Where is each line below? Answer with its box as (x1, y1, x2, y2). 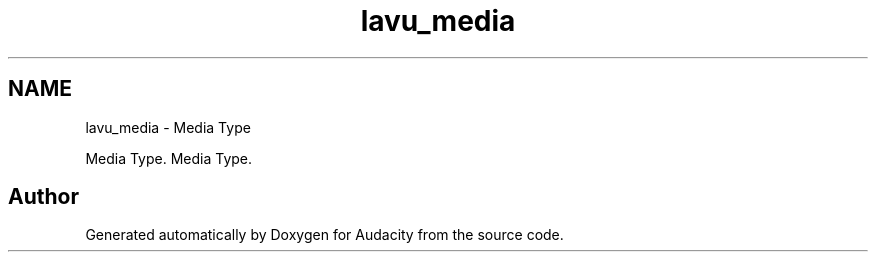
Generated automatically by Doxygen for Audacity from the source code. (85, 226, 564, 244)
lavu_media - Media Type (85, 118, 251, 136)
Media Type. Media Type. (85, 149, 253, 167)
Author (8, 184, 79, 210)
